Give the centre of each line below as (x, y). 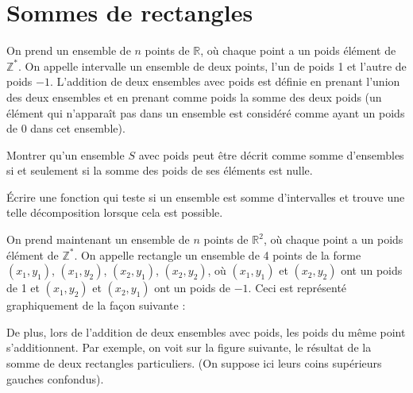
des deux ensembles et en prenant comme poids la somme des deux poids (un (194, 96)
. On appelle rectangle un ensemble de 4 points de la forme (218, 254)
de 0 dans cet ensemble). (66, 128)
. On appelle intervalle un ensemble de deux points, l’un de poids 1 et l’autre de (212, 65)
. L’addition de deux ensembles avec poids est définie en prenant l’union (225, 81)
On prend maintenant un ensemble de (98, 239)
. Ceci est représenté (297, 288)
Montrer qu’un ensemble (66, 154)
